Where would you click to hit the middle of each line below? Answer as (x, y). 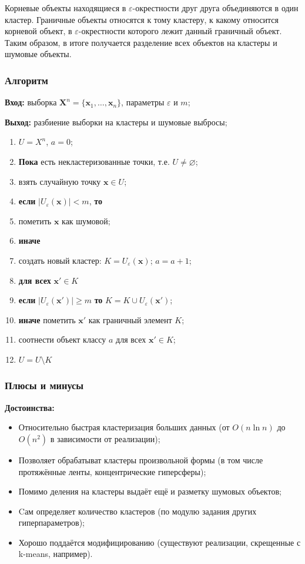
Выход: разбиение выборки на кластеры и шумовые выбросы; (116, 122)
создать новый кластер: (60, 260)
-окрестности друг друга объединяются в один (215, 8)
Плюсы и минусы (44, 385)
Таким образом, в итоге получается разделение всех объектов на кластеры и (141, 42)
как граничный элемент (130, 319)
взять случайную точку (60, 181)
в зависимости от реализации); (105, 438)
